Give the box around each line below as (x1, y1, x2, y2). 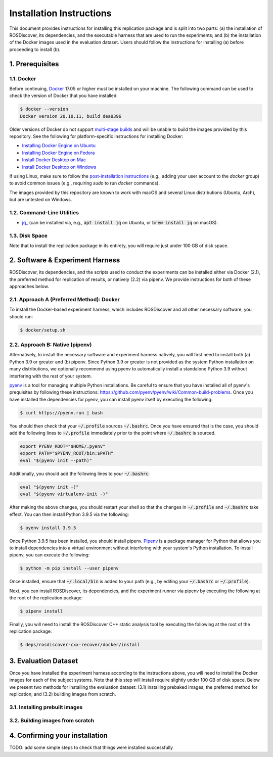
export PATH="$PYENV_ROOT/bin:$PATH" (20, 450, 114, 456)
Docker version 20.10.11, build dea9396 (20, 113, 121, 119)
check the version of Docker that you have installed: (9, 92, 118, 99)
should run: (9, 313, 33, 319)
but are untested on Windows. (9, 197, 72, 203)
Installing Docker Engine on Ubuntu (22, 143, 96, 149)
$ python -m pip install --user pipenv (20, 565, 119, 571)
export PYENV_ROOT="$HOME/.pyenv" (20, 444, 106, 449)
